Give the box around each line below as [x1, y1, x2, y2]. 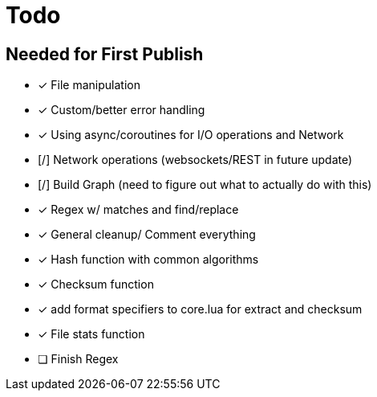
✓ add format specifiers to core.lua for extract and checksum [38, 302, 363, 317]
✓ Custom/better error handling [38, 103, 205, 117]
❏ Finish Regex [38, 352, 119, 366]
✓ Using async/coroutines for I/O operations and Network [38, 128, 344, 142]
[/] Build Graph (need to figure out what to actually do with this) [38, 178, 372, 192]
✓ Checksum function [38, 277, 154, 292]
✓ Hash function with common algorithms [38, 252, 259, 267]
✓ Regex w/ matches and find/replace [38, 203, 239, 217]
